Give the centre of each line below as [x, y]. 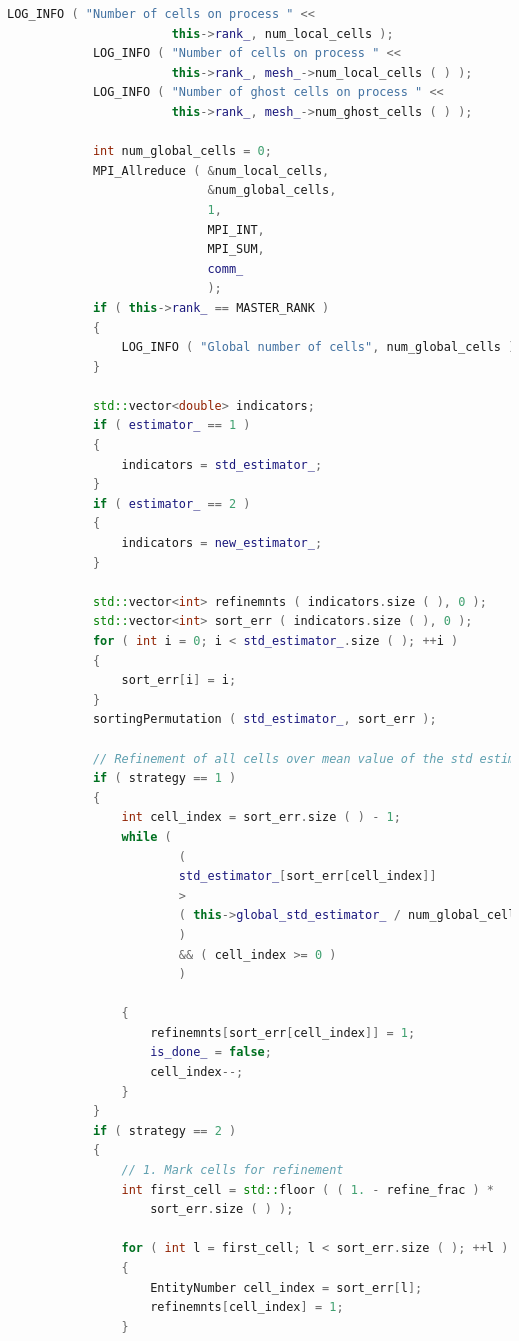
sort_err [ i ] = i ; [179, 680]
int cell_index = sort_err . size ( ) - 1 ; [261, 817]
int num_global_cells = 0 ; [182, 151]
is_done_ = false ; [211, 1052]
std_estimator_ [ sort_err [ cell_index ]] [307, 876]
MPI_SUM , [236, 249]
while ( [146, 836]
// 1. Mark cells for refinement [232, 1170]
